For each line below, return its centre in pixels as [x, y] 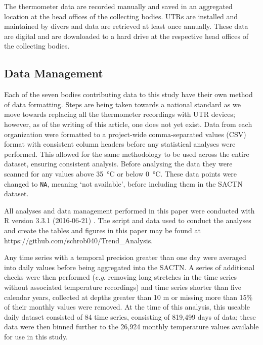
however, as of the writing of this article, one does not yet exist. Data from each [128, 124]
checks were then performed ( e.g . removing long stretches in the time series [120, 277]
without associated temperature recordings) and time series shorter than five [123, 287]
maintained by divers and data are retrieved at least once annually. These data [126, 26]
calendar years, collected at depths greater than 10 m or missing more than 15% [128, 297]
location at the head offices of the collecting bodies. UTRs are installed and [121, 16]
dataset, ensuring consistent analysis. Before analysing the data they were [118, 164]
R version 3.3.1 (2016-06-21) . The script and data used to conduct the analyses [128, 220]
